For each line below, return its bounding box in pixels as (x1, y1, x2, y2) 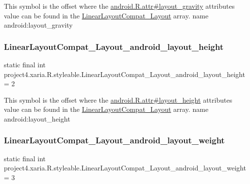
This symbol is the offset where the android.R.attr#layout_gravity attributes (4, 1, 235, 11)
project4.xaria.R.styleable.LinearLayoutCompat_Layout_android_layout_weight (4, 163, 246, 173)
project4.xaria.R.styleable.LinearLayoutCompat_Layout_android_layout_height (4, 69, 245, 79)
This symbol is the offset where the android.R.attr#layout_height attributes (4, 94, 233, 105)
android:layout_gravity (4, 20, 73, 30)
